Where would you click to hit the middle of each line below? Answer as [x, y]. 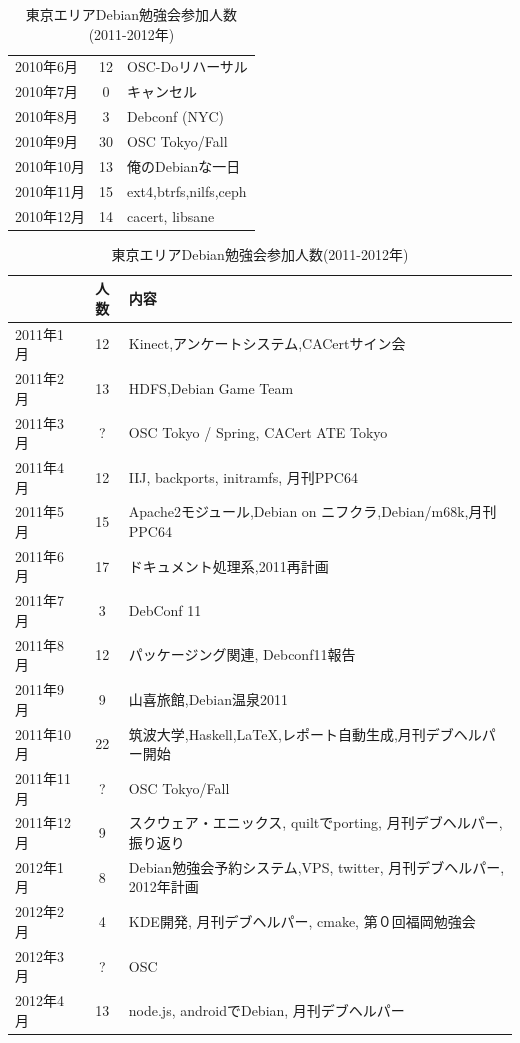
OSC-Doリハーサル [187, 66]
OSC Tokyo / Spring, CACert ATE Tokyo [258, 432]
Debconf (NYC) [176, 116]
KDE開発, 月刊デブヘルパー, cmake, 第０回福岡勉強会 [302, 921]
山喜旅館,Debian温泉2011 [208, 698]
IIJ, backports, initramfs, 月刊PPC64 [243, 476]
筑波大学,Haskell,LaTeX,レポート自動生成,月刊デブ [291, 733]
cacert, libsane [171, 215]
